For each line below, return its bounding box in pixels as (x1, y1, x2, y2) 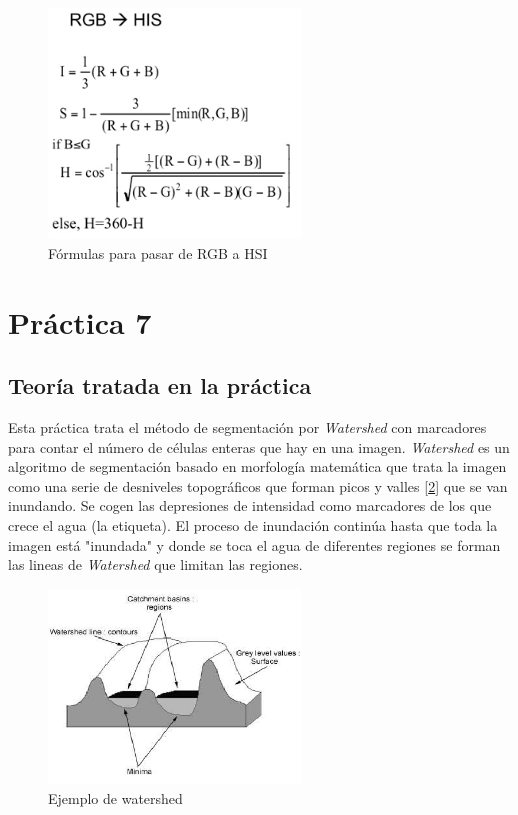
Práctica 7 (8, 301, 152, 342)
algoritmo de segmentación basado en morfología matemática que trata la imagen (8, 456, 507, 477)
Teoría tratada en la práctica (8, 370, 312, 401)
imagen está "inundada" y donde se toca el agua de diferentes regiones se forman (8, 534, 501, 555)
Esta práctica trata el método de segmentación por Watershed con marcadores (8, 417, 487, 438)
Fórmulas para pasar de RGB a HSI (48, 242, 268, 263)
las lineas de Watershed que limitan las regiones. (8, 554, 303, 575)
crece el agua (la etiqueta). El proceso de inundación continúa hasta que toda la (8, 515, 498, 536)
